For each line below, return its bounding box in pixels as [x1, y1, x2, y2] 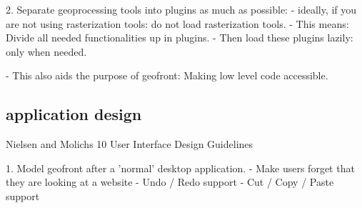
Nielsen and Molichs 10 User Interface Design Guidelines [6, 137, 253, 152]
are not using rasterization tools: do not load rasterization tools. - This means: [6, 16, 349, 31]
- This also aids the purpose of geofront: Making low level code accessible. [6, 68, 328, 83]
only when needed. [6, 44, 87, 59]
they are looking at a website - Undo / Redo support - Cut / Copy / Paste [6, 174, 334, 189]
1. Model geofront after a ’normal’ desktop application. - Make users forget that [6, 160, 355, 175]
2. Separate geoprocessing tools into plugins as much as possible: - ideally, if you [6, 2, 357, 16]
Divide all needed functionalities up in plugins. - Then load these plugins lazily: [6, 30, 353, 45]
